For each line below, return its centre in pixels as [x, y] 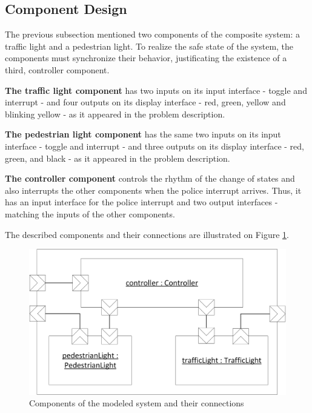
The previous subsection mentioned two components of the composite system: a [153, 34]
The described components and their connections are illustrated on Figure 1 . [147, 234]
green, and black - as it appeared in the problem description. [118, 158]
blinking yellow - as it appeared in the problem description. [115, 114]
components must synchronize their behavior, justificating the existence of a [146, 58]
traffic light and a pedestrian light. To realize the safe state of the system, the [149, 46]
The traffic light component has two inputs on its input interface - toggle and [156, 90]
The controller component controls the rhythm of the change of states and [150, 178]
